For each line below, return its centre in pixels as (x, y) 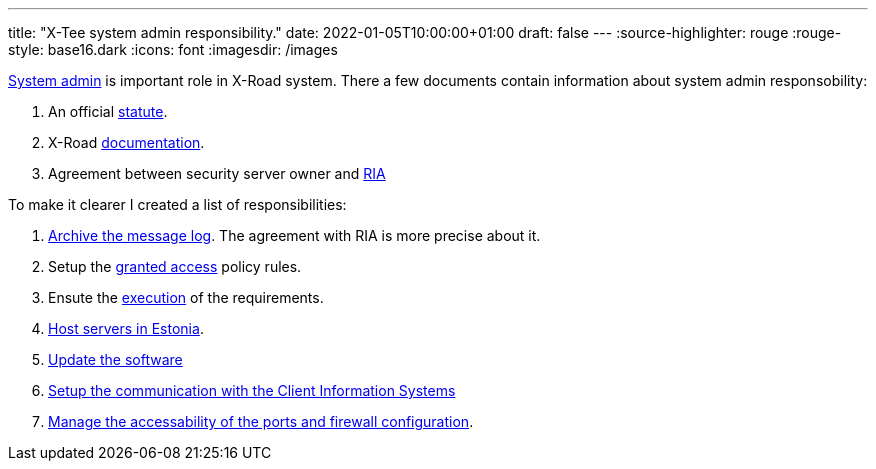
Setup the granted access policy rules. (175, 266)
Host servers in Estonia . (126, 328)
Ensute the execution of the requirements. (186, 297)
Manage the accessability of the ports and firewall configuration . (261, 421)
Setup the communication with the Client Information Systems (252, 390)
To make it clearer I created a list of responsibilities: (177, 204)
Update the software (115, 359)
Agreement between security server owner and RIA (217, 173)
